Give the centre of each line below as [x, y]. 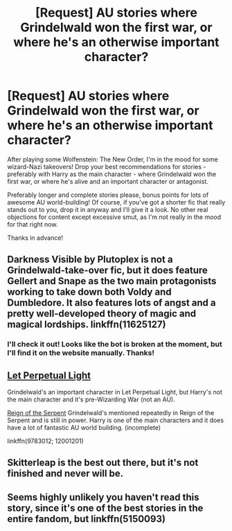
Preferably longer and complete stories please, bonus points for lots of [108, 195]
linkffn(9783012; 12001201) [46, 441]
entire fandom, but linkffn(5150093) [87, 519]
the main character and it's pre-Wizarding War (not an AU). [91, 399]
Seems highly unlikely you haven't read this [103, 497]
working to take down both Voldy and [89, 292]
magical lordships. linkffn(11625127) [87, 325]
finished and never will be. [65, 474]
